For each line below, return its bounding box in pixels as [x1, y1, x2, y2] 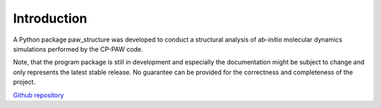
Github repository [13, 90, 64, 99]
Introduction [13, 11, 87, 26]
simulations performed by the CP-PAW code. [13, 44, 144, 53]
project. [13, 78, 36, 86]
